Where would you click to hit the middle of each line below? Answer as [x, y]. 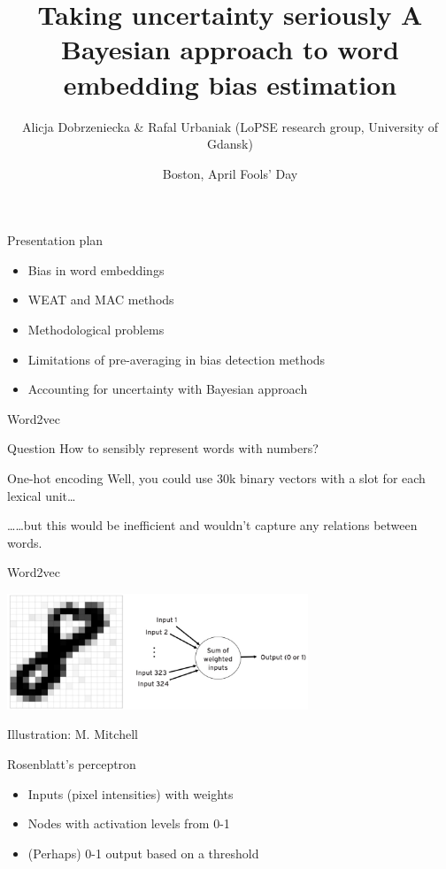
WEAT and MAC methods [101, 300]
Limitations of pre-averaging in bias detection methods [177, 359]
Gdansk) [230, 144]
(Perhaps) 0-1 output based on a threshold [143, 853]
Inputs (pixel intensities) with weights [131, 793]
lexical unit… [42, 495]
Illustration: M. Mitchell [73, 734]
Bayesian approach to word [230, 49]
